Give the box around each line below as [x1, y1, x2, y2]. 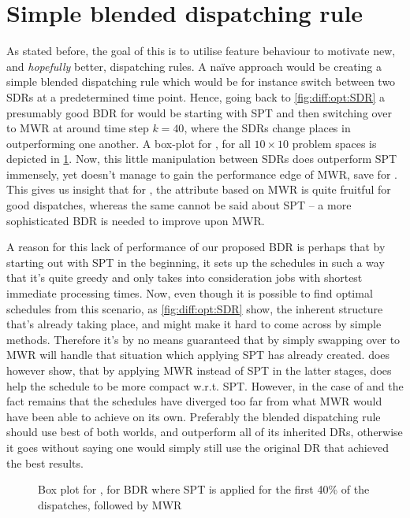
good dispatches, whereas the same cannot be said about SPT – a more [6, 197, 352, 213]
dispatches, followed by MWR [38, 496, 182, 512]
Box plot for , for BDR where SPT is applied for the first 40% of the [38, 481, 370, 498]
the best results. [6, 454, 84, 471]
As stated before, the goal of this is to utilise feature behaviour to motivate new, [6, 43, 396, 59]
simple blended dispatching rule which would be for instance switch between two [6, 73, 396, 90]
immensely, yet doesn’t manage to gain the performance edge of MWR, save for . [6, 165, 397, 182]
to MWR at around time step [6, 120, 149, 136]
